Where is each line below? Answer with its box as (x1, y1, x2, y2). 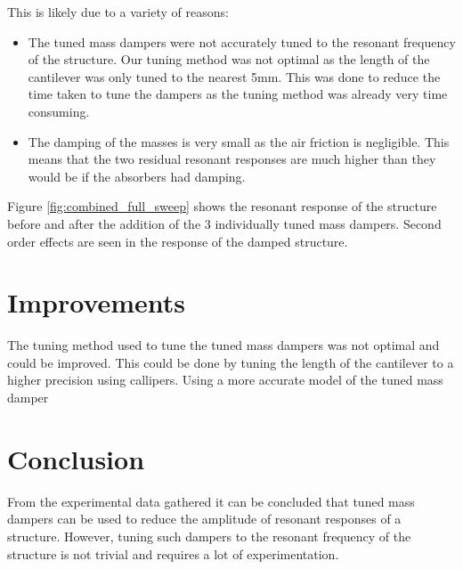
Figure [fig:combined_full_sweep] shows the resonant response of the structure (7, 197, 437, 215)
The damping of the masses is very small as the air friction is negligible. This (28, 132, 450, 150)
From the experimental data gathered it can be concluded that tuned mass (7, 492, 415, 510)
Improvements (7, 284, 186, 321)
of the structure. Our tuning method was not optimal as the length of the (28, 50, 430, 69)
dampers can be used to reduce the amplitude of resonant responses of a (7, 509, 402, 528)
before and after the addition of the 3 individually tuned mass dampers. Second (7, 214, 442, 232)
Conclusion (7, 440, 145, 476)
